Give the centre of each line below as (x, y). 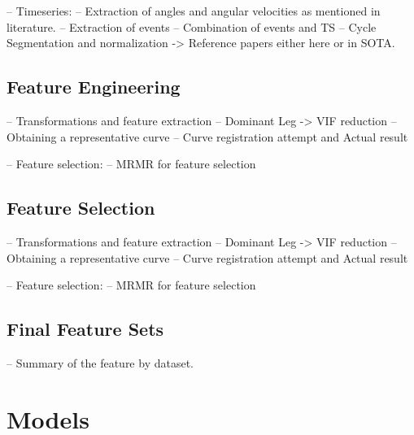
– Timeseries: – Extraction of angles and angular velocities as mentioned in (194, 11)
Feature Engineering (94, 87)
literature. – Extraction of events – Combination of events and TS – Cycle (192, 26)
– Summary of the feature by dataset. (100, 362)
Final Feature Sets (85, 329)
